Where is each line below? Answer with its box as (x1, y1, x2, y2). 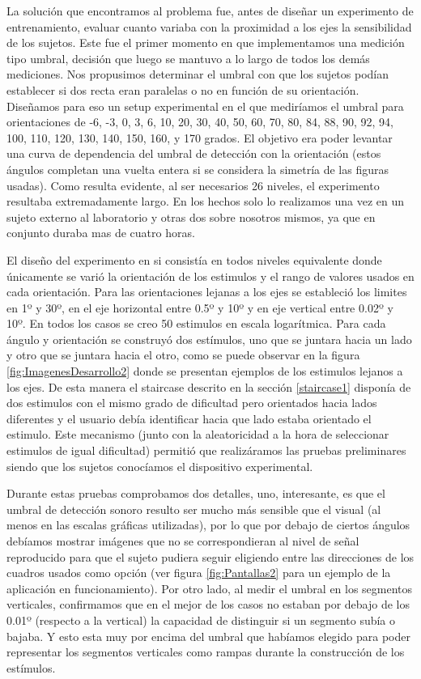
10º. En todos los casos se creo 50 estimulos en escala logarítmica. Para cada (6, 315, 386, 332)
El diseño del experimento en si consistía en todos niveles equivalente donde (6, 251, 382, 268)
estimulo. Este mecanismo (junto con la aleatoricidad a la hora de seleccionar (6, 426, 389, 443)
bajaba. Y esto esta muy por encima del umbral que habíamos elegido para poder (6, 627, 410, 644)
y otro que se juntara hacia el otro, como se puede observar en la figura (6, 346, 360, 363)
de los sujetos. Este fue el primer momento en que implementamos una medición (6, 34, 405, 51)
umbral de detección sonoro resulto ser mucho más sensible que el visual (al (6, 500, 381, 517)
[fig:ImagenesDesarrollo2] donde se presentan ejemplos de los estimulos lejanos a (6, 363, 403, 380)
